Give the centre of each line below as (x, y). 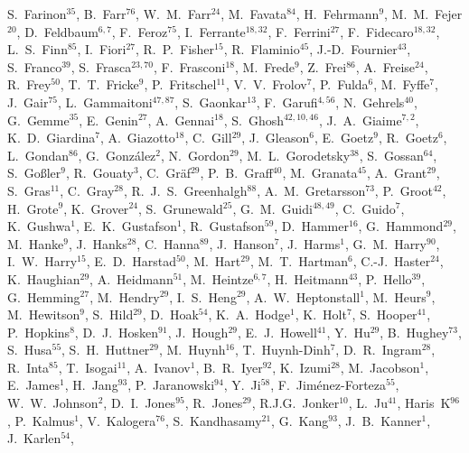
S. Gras (29, 190)
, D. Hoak (170, 314)
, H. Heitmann (308, 278)
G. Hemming (44, 296)
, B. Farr (101, 14)
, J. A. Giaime (360, 120)
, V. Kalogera (117, 420)
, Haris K (424, 403)
